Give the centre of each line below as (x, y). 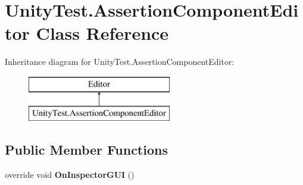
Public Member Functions (86, 150)
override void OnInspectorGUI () (70, 175)
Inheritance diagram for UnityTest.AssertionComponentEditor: (120, 62)
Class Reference (102, 33)
